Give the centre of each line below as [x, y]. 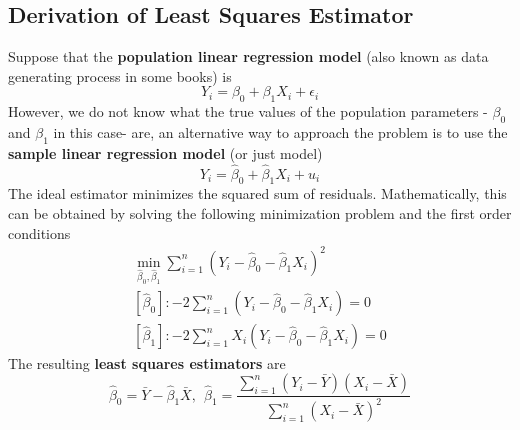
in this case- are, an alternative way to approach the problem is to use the [280, 131]
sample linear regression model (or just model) [165, 152]
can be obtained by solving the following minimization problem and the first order [260, 212]
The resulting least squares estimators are [147, 362]
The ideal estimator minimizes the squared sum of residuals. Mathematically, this [257, 193]
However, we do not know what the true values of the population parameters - [248, 111]
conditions [39, 232]
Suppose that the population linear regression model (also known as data [248, 56]
